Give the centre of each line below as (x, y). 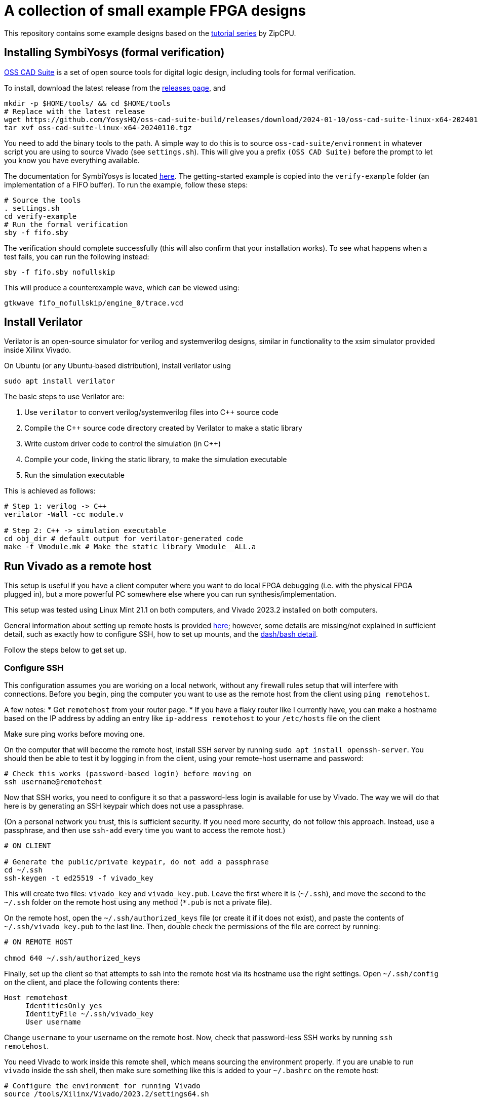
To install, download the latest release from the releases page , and (115, 88)
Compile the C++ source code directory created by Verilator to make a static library (163, 428)
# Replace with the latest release (75, 111)
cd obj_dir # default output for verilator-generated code (124, 539)
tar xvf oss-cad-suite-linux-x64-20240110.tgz (98, 127)
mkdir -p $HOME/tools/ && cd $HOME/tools (87, 103)
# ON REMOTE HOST (38, 942)
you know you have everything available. (72, 160)
